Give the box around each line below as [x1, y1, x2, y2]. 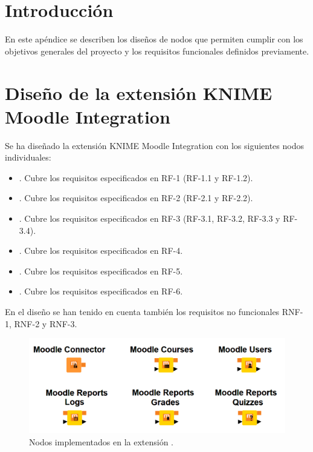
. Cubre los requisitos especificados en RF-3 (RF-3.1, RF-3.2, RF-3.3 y [19, 212, 280, 224]
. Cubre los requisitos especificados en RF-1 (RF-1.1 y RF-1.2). [19, 171, 253, 184]
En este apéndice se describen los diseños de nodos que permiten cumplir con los [5, 33, 303, 45]
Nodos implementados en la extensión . [29, 435, 173, 448]
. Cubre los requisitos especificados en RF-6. [19, 285, 183, 297]
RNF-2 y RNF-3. [14, 317, 77, 330]
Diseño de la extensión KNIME [5, 80, 273, 105]
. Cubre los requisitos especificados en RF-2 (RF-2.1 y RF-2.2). [19, 191, 253, 204]
